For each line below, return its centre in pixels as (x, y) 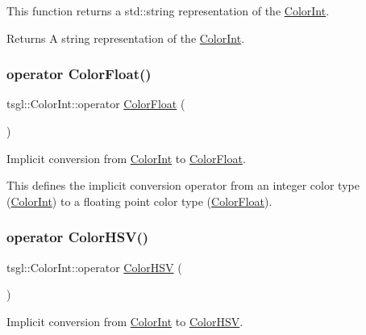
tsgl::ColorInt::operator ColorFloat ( (96, 104)
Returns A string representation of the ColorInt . (126, 38)
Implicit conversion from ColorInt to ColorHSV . (125, 321)
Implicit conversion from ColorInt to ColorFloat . (126, 158)
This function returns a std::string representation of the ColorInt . (168, 10)
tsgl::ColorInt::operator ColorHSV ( (94, 267)
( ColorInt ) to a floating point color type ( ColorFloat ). (139, 201)
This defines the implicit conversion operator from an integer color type (183, 185)
